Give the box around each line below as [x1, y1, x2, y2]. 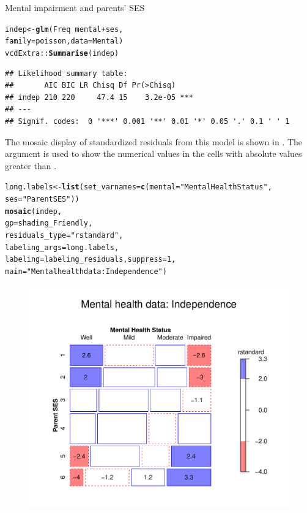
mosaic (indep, [5, 207, 62, 216]
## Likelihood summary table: [5, 69, 128, 78]
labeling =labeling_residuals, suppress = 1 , [5, 255, 176, 264]
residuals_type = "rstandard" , [5, 230, 124, 240]
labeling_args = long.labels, [5, 243, 119, 252]
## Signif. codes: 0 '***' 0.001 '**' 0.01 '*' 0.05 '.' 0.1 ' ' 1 [5, 116, 290, 126]
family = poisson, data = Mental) [5, 37, 124, 46]
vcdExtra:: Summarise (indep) [5, 48, 119, 58]
